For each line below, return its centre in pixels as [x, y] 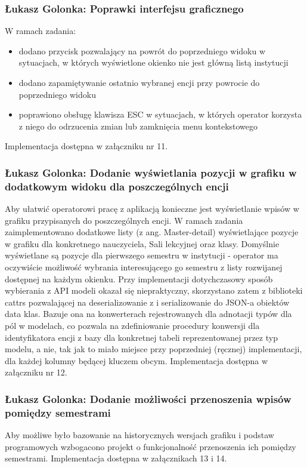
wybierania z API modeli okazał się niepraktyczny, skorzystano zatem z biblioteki [154, 290]
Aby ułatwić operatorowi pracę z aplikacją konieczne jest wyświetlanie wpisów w [152, 209]
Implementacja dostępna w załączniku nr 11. [86, 146]
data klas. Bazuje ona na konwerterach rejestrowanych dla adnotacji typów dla [148, 314]
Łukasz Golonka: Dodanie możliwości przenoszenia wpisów [148, 398]
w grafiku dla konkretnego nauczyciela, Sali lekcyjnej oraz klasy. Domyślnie [142, 243]
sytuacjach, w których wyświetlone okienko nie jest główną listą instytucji [153, 62]
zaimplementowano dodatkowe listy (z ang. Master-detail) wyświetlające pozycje [152, 232]
